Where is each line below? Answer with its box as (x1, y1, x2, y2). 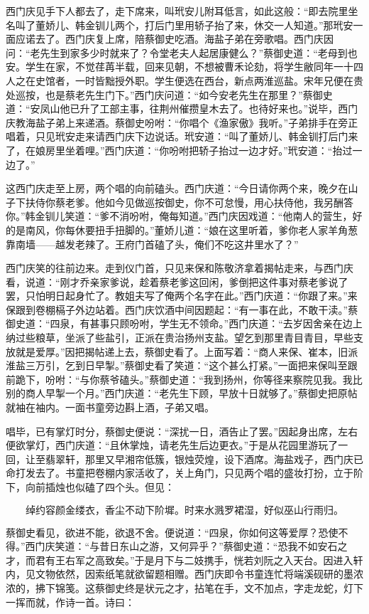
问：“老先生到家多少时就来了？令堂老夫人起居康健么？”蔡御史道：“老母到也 (6, 45, 358, 60)
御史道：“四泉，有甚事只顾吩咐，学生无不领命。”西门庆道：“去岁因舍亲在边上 (6, 316, 363, 331)
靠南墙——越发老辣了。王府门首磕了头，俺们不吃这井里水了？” (6, 236, 299, 251)
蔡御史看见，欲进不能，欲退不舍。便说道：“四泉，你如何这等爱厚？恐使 (6, 524, 338, 539)
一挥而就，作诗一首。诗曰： (6, 594, 135, 609)
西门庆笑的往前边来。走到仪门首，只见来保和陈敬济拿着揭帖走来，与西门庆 (6, 260, 353, 275)
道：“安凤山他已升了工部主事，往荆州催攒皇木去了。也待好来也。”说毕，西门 (6, 101, 358, 116)
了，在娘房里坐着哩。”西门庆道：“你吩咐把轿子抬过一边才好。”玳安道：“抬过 (6, 142, 353, 157)
